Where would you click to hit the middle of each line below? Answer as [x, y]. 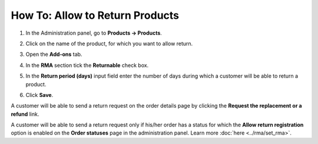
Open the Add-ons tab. [54, 54]
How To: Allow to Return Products [95, 15]
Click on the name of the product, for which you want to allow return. [109, 43]
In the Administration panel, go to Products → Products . [94, 33]
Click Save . [39, 95]
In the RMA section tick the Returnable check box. [87, 65]
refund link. [25, 114]
